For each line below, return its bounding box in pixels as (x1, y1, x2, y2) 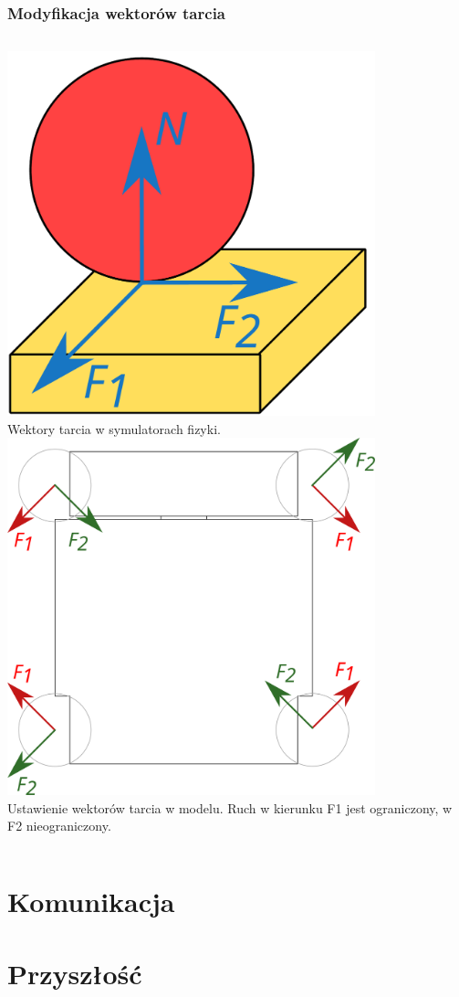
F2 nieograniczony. (7, 816, 111, 835)
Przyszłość (7, 954, 142, 992)
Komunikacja (7, 883, 175, 920)
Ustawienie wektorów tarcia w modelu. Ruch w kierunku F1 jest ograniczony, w (7, 798, 453, 817)
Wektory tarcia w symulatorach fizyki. (7, 419, 221, 438)
